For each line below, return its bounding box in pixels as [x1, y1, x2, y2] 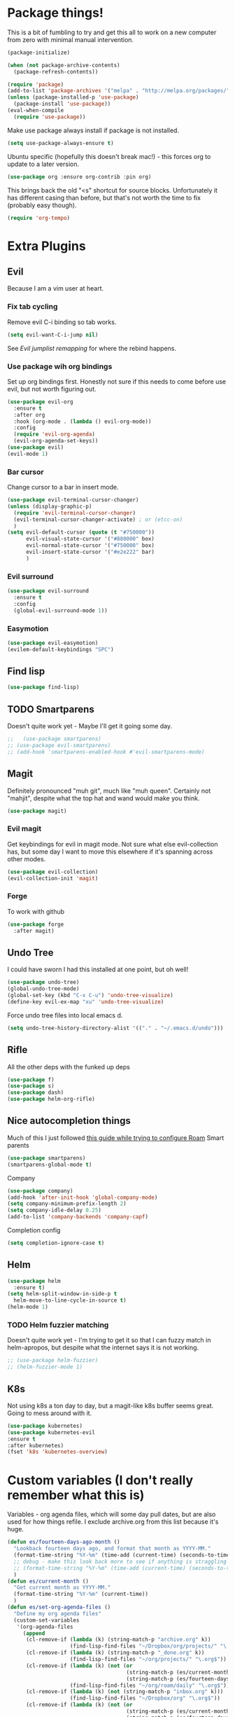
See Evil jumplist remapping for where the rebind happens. [7, 344, 177, 352]
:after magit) [13, 927, 55, 934]
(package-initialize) [7, 49, 71, 56]
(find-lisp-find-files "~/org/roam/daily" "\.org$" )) [69, 1682, 230, 1689]
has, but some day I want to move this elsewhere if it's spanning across [7, 847, 213, 856]
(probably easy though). [7, 201, 77, 209]
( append [22, 1629, 45, 1636]
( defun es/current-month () [7, 1578, 90, 1585]
